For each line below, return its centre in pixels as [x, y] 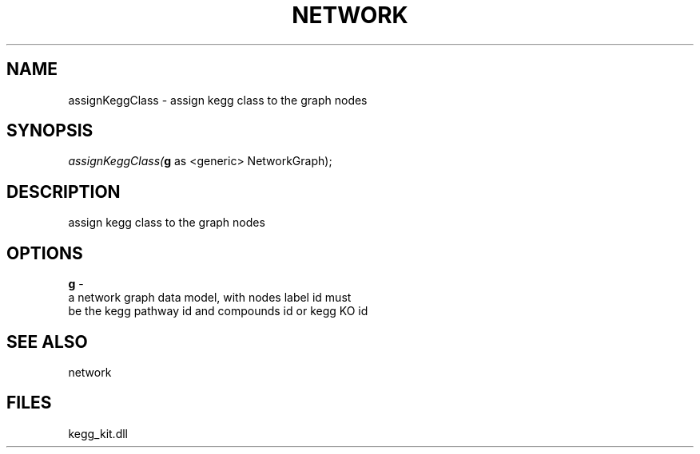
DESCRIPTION [64, 191]
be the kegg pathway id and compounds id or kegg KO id [218, 311]
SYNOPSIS [50, 131]
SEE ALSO [47, 341]
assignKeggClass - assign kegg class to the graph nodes [218, 100]
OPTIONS [45, 253]
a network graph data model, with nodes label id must [210, 298]
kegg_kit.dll [98, 433]
